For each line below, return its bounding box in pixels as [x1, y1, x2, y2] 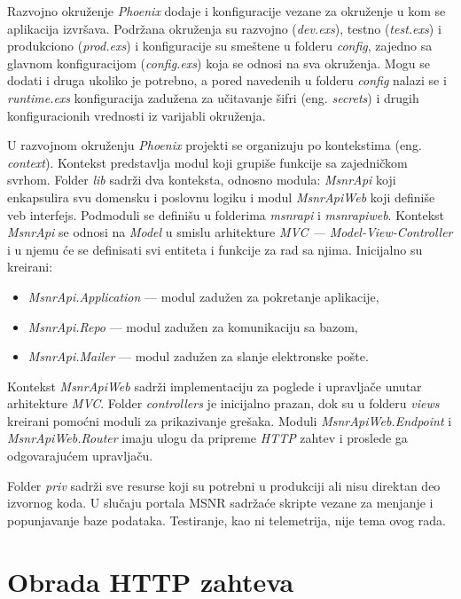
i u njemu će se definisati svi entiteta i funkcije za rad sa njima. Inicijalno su [7, 240, 423, 258]
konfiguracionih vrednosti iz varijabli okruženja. [7, 106, 266, 124]
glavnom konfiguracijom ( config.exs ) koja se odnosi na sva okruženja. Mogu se [7, 53, 430, 72]
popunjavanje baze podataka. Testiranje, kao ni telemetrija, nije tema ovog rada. [7, 510, 446, 529]
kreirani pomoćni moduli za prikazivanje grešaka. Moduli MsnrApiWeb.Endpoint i [7, 411, 452, 430]
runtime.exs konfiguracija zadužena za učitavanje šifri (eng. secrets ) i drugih [7, 88, 419, 106]
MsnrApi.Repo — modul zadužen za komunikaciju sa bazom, [27, 317, 358, 335]
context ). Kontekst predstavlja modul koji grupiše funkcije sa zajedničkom [7, 153, 408, 171]
